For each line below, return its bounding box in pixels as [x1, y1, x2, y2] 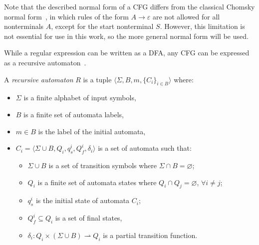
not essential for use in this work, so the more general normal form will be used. [4, 30, 249, 41]
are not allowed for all [153, 11, 220, 21]
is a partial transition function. [103, 230, 198, 240]
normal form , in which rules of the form [4, 11, 129, 21]
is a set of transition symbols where [48, 160, 157, 170]
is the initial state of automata [35, 195, 130, 206]
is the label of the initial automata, [38, 126, 146, 136]
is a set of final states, [55, 213, 122, 223]
